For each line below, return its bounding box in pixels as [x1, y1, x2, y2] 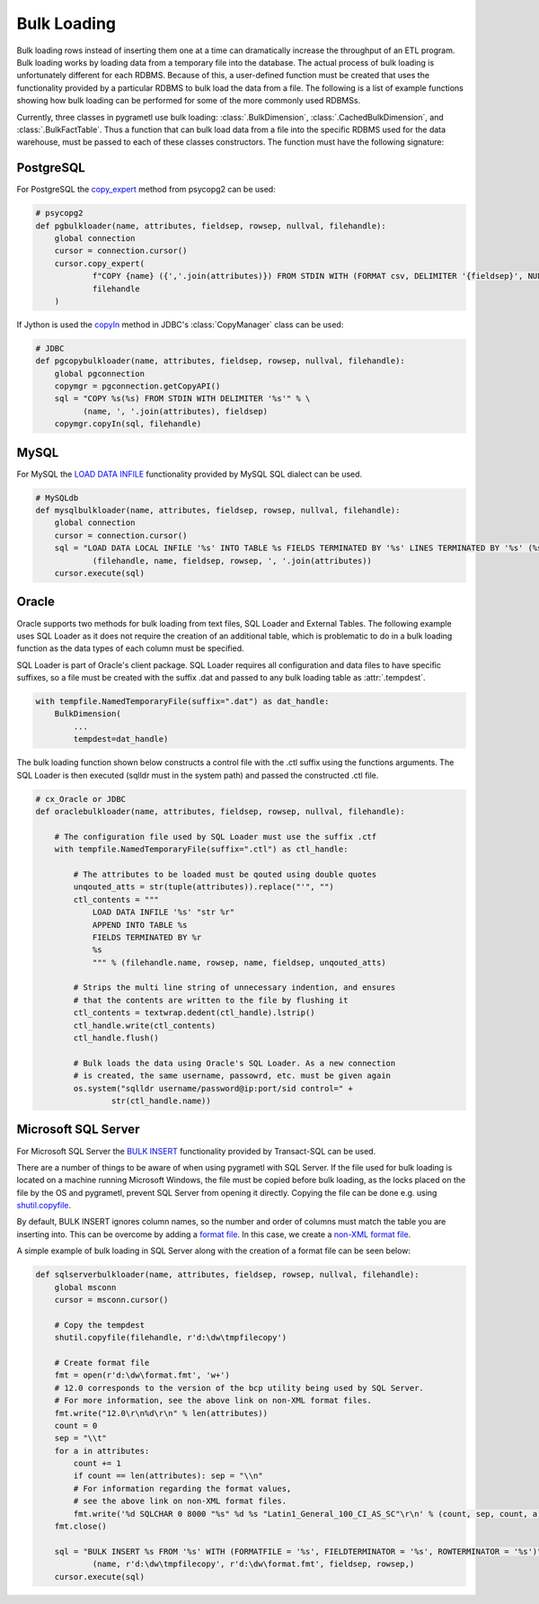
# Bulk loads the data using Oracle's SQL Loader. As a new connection [73, 1057, 396, 1068]
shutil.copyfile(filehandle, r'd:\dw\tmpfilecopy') [54, 1332, 287, 1343]
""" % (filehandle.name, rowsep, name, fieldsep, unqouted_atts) [92, 958, 386, 967]
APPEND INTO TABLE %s [92, 920, 188, 930]
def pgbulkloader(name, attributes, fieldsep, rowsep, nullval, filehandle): [35, 220, 386, 231]
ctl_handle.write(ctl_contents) [73, 1020, 216, 1030]
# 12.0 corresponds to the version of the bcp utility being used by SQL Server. [54, 1383, 424, 1393]
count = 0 [54, 1421, 98, 1430]
